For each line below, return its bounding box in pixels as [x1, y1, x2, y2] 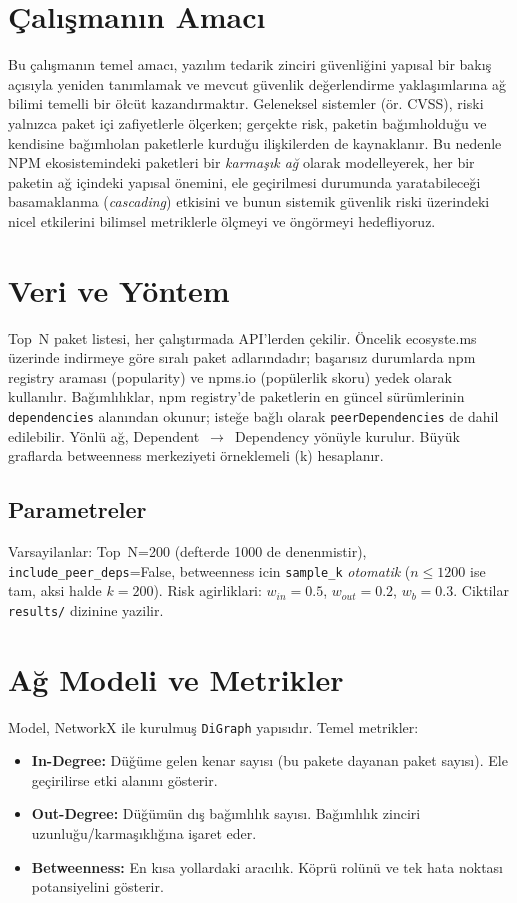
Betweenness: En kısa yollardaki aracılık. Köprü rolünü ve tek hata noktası [31, 856, 503, 877]
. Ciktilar [453, 580, 509, 601]
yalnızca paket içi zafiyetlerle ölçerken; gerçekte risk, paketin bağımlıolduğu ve [8, 112, 487, 133]
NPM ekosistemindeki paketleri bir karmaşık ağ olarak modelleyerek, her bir [8, 152, 475, 173]
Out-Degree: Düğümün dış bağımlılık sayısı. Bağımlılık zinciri [31, 803, 421, 824]
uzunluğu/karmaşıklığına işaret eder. [31, 823, 257, 844]
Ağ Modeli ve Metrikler [8, 658, 344, 699]
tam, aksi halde [8, 580, 102, 601]
